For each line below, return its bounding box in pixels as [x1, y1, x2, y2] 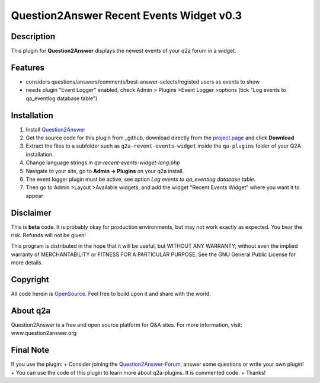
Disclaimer [11, 208, 52, 218]
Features [11, 62, 44, 72]
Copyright [11, 275, 50, 285]
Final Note [11, 345, 50, 355]
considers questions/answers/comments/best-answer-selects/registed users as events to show [25, 78, 260, 85]
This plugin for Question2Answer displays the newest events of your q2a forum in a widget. [11, 47, 236, 55]
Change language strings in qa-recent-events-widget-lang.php [25, 159, 180, 166]
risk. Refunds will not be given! [11, 232, 86, 239]
